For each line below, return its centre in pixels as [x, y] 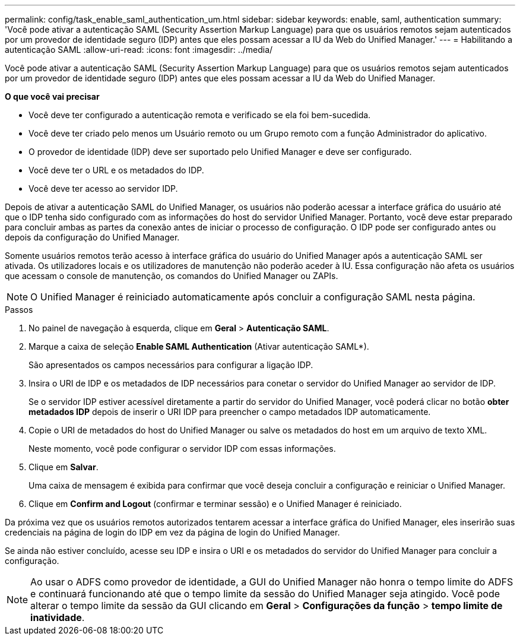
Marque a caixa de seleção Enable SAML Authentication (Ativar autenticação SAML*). [199, 346]
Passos [19, 310]
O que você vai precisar [52, 96]
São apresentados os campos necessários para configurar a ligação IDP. [171, 365]
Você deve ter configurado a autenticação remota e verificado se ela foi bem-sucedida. [200, 115]
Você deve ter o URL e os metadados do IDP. [116, 170]
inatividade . [58, 617]
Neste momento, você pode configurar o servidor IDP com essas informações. [182, 449]
